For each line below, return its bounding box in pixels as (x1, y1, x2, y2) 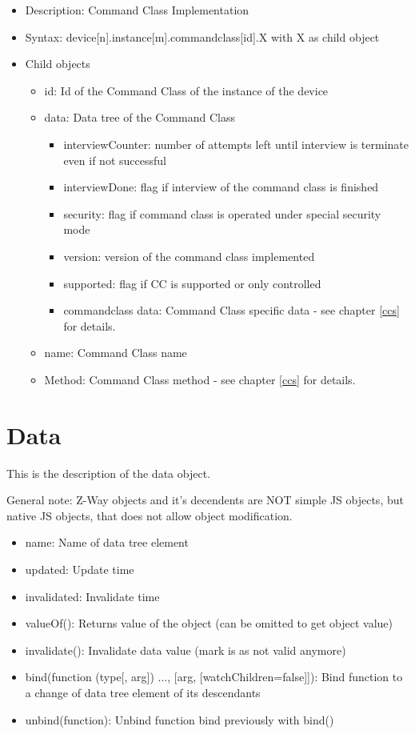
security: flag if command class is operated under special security (63, 205, 381, 222)
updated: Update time (25, 561, 134, 577)
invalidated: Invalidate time (25, 588, 160, 604)
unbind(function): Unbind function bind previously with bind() (25, 711, 334, 728)
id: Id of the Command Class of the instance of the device (44, 82, 329, 98)
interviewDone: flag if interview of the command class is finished (63, 178, 379, 195)
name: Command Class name (44, 344, 187, 361)
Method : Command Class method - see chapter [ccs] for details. (44, 371, 356, 387)
